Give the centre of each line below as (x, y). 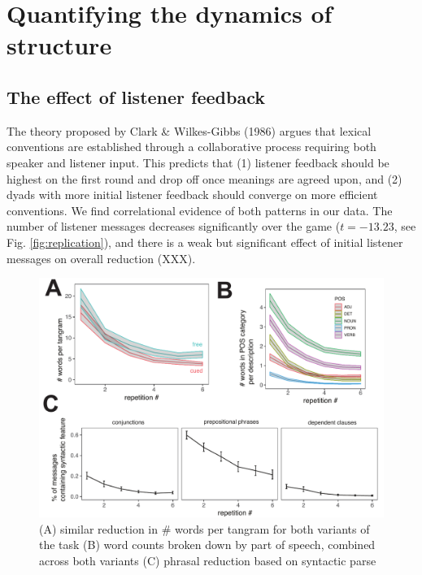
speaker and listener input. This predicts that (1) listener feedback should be (198, 162)
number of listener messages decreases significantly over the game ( (174, 226)
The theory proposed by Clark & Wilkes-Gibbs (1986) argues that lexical (189, 130)
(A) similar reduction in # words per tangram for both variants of (204, 528)
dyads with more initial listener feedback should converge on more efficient (192, 195)
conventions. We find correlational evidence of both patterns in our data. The (200, 210)
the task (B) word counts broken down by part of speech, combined (207, 545)
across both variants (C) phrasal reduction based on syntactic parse (208, 560)
